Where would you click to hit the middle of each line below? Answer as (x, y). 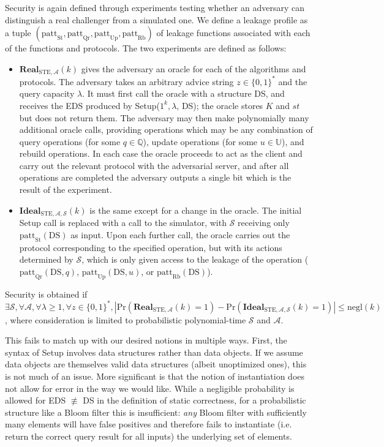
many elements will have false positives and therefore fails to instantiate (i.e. (149, 424)
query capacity (47, 93)
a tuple (18, 33)
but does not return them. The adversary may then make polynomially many (164, 117)
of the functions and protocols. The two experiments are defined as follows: (146, 48)
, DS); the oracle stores (220, 105)
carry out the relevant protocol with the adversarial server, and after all (154, 165)
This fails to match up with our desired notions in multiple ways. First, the (146, 340)
